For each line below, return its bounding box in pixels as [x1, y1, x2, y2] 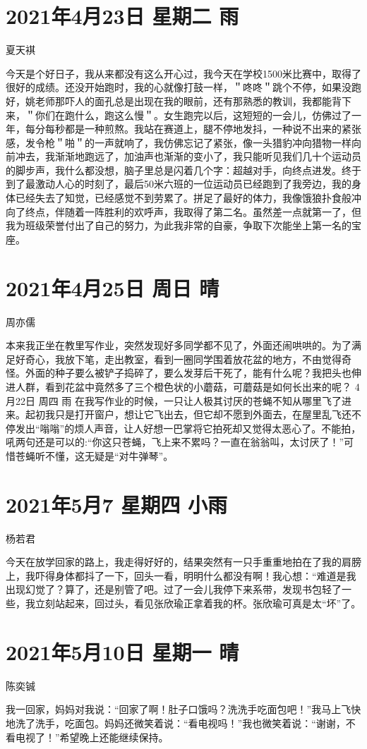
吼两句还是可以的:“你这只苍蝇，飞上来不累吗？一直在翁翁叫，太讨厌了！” [6, 434, 344, 449]
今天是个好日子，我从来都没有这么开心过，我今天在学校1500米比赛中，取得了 [6, 66, 361, 80]
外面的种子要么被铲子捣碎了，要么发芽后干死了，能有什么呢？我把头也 [25, 365, 351, 380]
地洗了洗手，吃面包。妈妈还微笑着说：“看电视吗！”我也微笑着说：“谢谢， [6, 715, 346, 730]
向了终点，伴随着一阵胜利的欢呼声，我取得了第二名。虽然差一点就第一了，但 [6, 204, 361, 219]
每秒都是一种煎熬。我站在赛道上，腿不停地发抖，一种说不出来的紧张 [44, 121, 361, 136]
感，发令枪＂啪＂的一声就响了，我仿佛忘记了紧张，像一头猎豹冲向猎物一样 [6, 135, 351, 150]
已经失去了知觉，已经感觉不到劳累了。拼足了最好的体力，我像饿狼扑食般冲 [15, 190, 361, 205]
